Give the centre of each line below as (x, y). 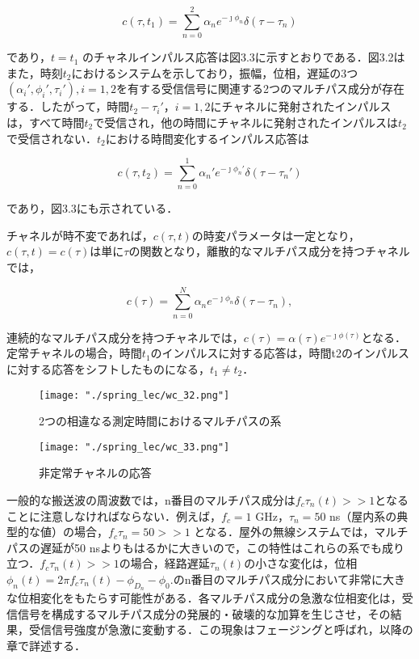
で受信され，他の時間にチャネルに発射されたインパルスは (246, 122)
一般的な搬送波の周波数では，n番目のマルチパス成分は (151, 500)
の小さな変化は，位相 (301, 563)
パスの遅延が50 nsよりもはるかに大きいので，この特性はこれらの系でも (195, 547)
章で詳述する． (46, 645)
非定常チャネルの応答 (95, 473)
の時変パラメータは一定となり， (276, 235)
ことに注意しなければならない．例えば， (114, 515)
